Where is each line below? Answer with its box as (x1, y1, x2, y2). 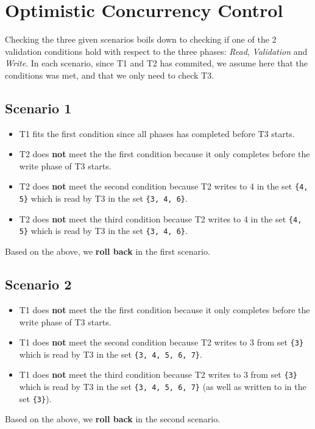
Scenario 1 (5, 98, 72, 117)
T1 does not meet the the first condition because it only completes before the (19, 303, 310, 316)
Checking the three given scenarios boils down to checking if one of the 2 (5, 33, 277, 46)
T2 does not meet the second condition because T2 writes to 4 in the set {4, (19, 180, 308, 193)
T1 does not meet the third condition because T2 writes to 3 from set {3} (19, 368, 297, 381)
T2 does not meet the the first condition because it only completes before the (19, 147, 310, 160)
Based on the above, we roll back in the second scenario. (5, 413, 221, 425)
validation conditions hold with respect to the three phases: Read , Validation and (5, 44, 308, 57)
